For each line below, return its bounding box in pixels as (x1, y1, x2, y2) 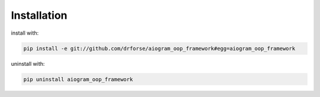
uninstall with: (11, 60, 45, 67)
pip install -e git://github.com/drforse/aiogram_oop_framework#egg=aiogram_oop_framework (23, 45, 296, 52)
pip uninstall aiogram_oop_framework (23, 76, 133, 82)
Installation (11, 9, 68, 22)
